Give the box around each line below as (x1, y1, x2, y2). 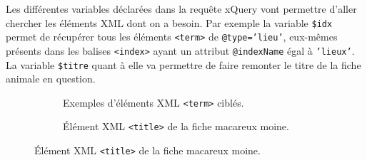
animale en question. (6, 71, 96, 86)
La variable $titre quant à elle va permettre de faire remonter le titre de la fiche (6, 57, 361, 72)
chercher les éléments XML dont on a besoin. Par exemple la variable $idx (6, 15, 333, 30)
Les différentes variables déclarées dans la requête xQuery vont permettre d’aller (6, 1, 357, 16)
